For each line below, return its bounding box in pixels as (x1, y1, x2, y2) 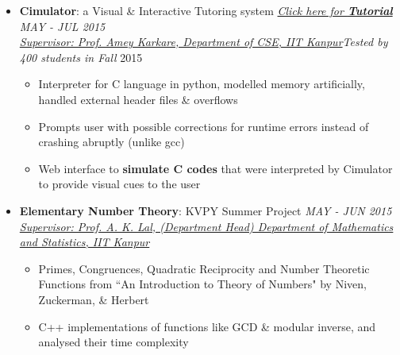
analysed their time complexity (38, 334, 189, 350)
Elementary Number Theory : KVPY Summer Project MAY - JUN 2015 (19, 202, 392, 218)
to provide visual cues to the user (38, 176, 201, 192)
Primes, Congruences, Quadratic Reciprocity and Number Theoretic (38, 260, 370, 276)
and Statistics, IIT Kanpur (19, 233, 150, 250)
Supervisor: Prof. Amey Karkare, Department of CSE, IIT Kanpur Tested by (19, 33, 388, 50)
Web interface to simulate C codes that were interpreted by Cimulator (38, 160, 393, 176)
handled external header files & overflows (38, 91, 238, 107)
